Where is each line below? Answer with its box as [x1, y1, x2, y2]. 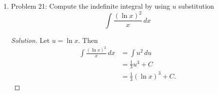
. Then [78, 35, 98, 45]
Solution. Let [11, 35, 50, 45]
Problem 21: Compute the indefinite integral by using [11, 1, 170, 11]
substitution [178, 1, 214, 11]
